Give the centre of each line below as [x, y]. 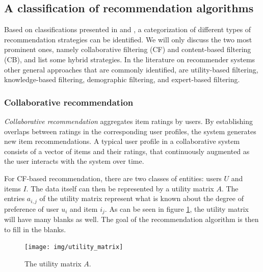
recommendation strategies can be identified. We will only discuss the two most [128, 39]
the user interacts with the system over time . [74, 161]
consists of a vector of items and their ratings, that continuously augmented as [127, 151]
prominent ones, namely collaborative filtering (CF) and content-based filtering [128, 49]
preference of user [32, 208]
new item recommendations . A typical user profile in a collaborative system [122, 141]
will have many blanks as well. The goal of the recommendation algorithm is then [131, 219]
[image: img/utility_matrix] [74, 247]
